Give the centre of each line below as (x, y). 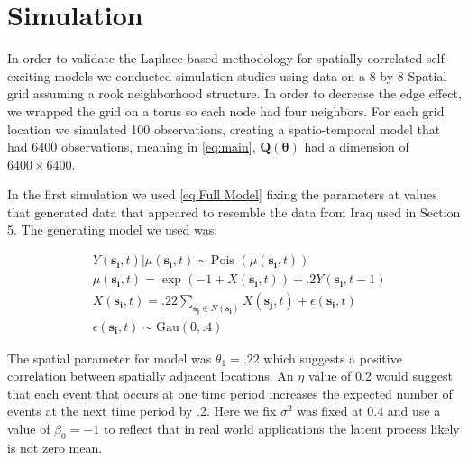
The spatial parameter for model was (110, 358)
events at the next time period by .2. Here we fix (142, 411)
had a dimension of (357, 147)
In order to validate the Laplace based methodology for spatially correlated (215, 58)
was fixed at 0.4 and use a (369, 411)
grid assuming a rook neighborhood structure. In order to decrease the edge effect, (234, 93)
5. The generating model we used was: (113, 230)
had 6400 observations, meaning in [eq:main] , (132, 147)
